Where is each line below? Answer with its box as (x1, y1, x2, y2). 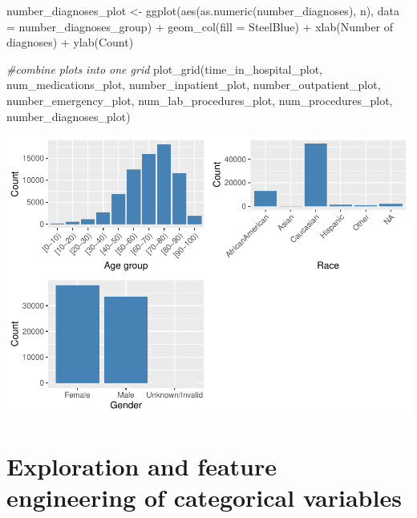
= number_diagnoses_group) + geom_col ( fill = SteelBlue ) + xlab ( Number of (6, 18, 394, 34)
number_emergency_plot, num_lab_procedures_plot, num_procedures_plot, (6, 91, 393, 108)
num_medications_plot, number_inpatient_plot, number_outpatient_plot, (6, 76, 381, 93)
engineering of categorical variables (6, 481, 402, 514)
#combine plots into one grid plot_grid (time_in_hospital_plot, (6, 60, 323, 77)
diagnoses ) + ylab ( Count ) (6, 34, 134, 51)
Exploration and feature (6, 449, 277, 482)
